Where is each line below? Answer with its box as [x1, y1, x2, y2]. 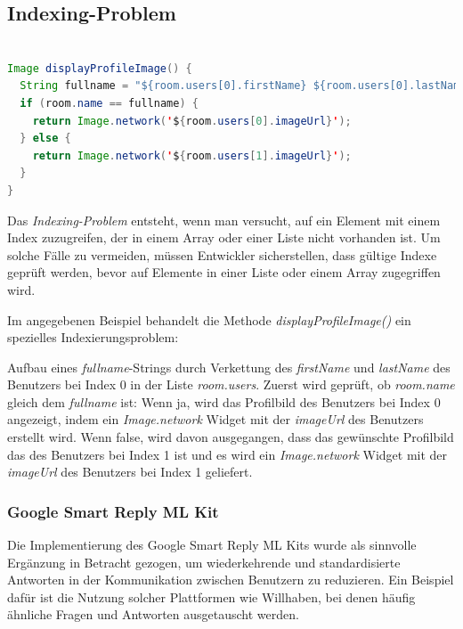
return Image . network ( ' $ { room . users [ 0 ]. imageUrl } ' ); [32, 114, 352, 127]
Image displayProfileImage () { [7, 61, 192, 75]
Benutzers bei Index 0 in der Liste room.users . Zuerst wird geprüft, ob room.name [7, 375, 455, 394]
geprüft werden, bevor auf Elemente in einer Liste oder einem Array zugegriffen [7, 263, 441, 282]
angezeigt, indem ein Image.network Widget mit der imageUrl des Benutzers [7, 410, 424, 429]
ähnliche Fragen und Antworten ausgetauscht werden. [7, 605, 299, 624]
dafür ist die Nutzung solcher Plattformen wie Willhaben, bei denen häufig [7, 587, 416, 606]
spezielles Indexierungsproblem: [7, 328, 179, 347]
